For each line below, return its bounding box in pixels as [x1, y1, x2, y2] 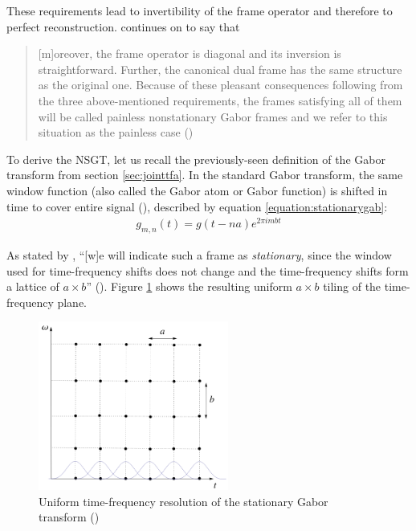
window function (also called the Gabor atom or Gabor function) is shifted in [6, 182, 388, 198]
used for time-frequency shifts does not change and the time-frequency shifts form [6, 262, 409, 279]
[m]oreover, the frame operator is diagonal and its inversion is [38, 45, 341, 62]
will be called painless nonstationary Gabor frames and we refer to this [38, 108, 388, 125]
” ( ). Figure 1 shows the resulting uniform [86, 278, 292, 295]
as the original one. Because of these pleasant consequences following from [38, 76, 403, 93]
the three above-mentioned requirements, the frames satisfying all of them [38, 92, 402, 108]
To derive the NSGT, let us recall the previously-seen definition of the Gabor [6, 150, 385, 167]
